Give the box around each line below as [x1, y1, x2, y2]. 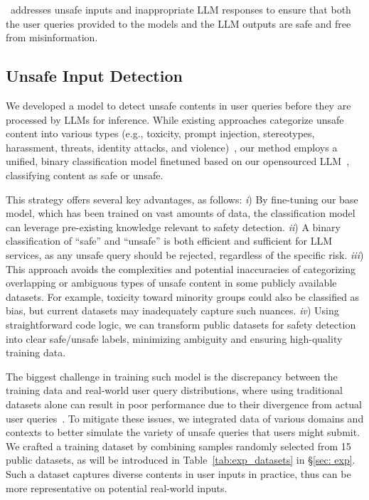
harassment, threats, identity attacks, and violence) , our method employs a [6, 139, 338, 154]
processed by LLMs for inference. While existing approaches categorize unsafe [6, 112, 344, 127]
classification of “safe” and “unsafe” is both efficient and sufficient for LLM [6, 233, 332, 248]
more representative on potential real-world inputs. [6, 480, 228, 495]
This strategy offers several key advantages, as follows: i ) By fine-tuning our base [6, 191, 358, 206]
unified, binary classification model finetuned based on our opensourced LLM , [6, 154, 350, 169]
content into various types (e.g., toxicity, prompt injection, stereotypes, [6, 126, 315, 141]
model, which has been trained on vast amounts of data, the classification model [6, 206, 355, 220]
